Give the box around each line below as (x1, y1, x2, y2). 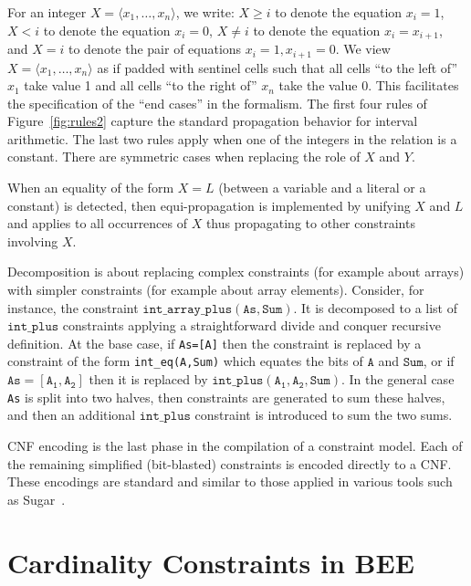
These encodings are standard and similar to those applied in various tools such (7, 472, 453, 491)
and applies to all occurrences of (7, 214, 188, 233)
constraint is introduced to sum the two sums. (194, 405, 453, 424)
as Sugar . (7, 489, 66, 508)
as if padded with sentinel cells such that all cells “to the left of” (97, 58, 458, 77)
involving (7, 231, 58, 250)
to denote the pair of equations (68, 39, 242, 58)
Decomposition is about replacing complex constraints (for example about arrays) (7, 262, 465, 281)
